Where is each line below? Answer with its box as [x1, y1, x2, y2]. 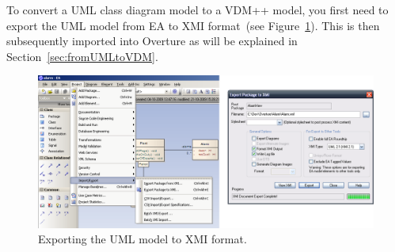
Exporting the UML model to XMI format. [38, 231, 247, 247]
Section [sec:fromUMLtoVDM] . [6, 48, 158, 64]
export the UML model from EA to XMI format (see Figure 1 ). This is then [6, 17, 380, 33]
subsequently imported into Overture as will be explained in [6, 32, 298, 49]
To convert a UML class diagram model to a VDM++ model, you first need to [6, 2, 389, 17]
